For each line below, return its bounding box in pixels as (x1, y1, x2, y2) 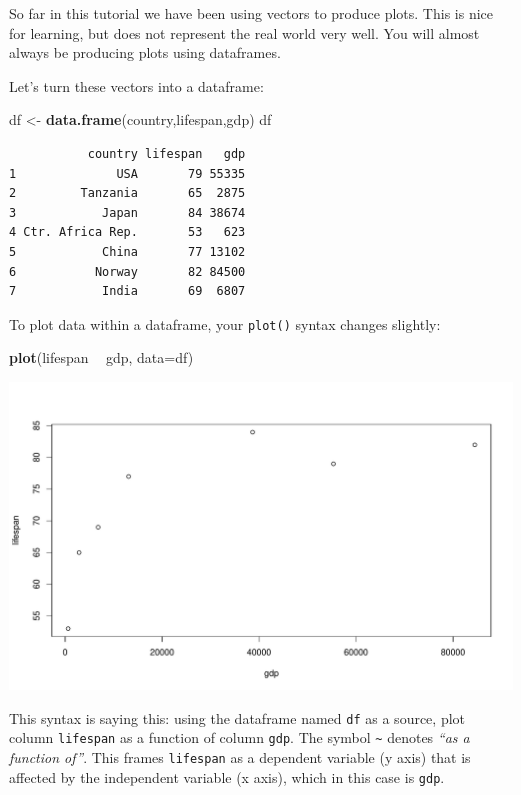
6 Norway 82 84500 (9, 264, 246, 279)
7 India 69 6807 (9, 284, 246, 299)
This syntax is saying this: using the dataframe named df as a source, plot (9, 707, 466, 728)
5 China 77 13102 (9, 244, 246, 259)
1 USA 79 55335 (9, 166, 246, 181)
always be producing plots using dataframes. (9, 42, 281, 63)
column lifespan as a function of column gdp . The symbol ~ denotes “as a (9, 727, 470, 748)
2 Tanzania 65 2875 (9, 186, 246, 201)
